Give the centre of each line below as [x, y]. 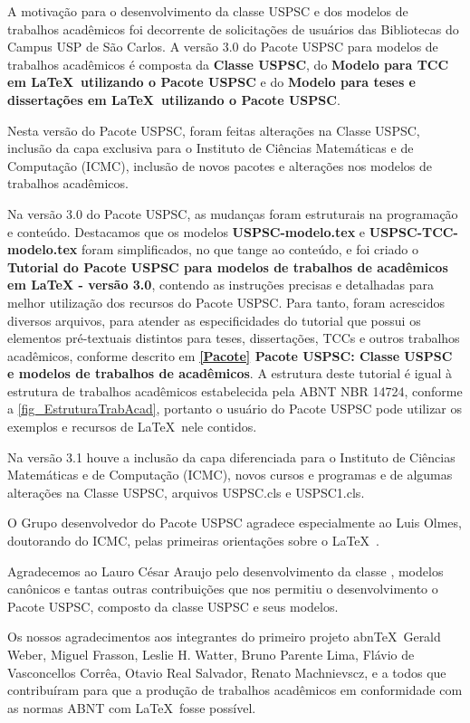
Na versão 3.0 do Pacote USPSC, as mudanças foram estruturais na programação [233, 213]
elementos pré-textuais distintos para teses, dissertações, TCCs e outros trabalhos [234, 338]
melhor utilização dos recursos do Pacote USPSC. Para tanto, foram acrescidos [226, 302]
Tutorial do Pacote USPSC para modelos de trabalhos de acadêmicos [228, 266]
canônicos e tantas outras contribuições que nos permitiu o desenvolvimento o [223, 589]
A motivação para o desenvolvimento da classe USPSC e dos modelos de [208, 11]
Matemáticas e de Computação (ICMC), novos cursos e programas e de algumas [230, 475]
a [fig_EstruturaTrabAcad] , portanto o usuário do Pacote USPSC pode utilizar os [235, 409]
